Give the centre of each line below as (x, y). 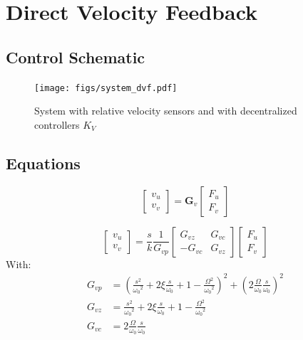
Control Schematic (76, 57)
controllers (57, 124)
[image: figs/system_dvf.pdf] (106, 88)
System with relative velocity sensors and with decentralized (166, 111)
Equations (43, 163)
